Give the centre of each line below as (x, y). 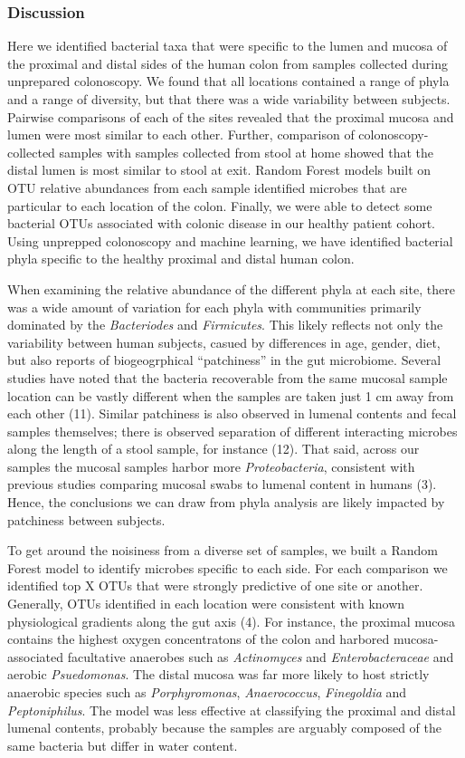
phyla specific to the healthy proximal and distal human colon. (181, 259)
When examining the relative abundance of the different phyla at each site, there (231, 288)
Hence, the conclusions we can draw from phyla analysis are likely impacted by (226, 502)
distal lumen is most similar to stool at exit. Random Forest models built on (219, 170)
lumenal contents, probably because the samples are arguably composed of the (224, 728)
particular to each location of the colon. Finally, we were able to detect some (220, 205)
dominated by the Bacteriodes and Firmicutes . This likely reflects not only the (225, 325)
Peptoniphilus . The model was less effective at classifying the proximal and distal (232, 710)
